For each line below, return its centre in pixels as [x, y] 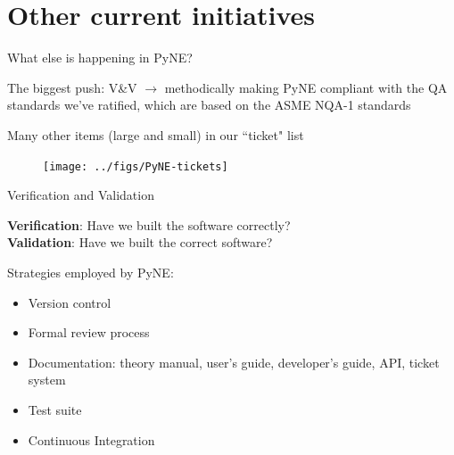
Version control [70, 302]
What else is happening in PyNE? [100, 58]
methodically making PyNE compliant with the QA [306, 87]
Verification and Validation [81, 195]
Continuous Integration [91, 439]
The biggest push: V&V [72, 87]
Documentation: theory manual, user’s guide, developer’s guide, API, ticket [234, 362]
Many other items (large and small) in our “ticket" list [156, 134]
